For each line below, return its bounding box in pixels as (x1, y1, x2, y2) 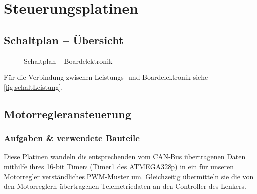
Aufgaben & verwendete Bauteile (4, 132, 140, 144)
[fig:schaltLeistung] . (4, 81, 63, 92)
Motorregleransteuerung (4, 106, 131, 121)
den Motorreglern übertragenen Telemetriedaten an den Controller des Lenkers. (4, 181, 246, 191)
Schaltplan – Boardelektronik (24, 55, 113, 65)
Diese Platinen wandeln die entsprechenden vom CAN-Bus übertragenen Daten (4, 151, 246, 162)
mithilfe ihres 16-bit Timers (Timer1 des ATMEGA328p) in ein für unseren (4, 161, 234, 171)
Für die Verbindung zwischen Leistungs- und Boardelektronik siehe (4, 72, 208, 82)
